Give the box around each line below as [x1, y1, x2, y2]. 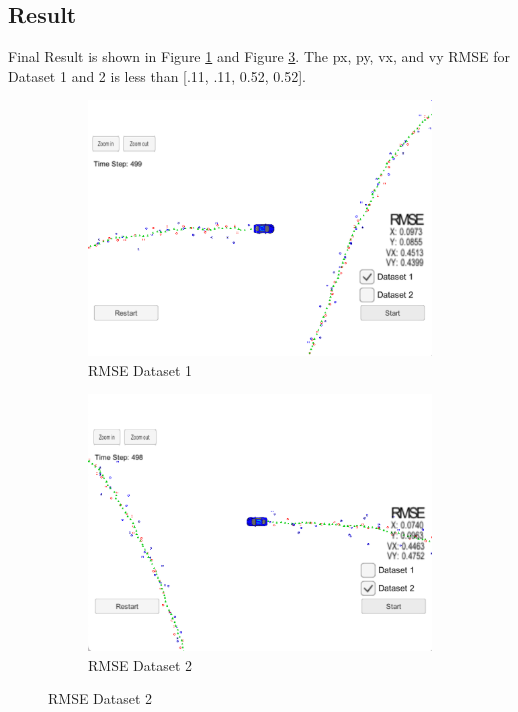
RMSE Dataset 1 [88, 359, 193, 380]
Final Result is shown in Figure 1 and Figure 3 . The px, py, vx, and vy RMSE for [8, 46, 511, 67]
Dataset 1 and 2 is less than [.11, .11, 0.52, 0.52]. [8, 65, 306, 86]
